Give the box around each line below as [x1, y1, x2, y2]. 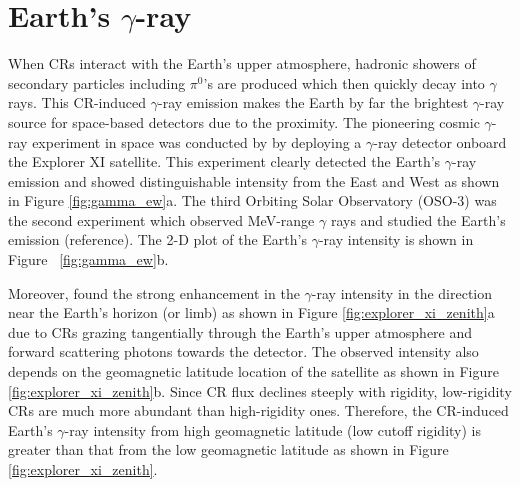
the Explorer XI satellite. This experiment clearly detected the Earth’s [8, 151, 441, 172]
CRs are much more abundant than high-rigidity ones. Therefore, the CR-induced [8, 400, 509, 421]
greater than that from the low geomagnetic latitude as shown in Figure [8, 439, 449, 460]
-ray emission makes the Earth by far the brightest [157, 92, 469, 113]
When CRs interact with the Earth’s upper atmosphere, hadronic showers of [8, 53, 476, 74]
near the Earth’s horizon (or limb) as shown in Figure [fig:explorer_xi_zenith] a [8, 302, 495, 323]
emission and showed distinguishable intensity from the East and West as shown [8, 170, 500, 191]
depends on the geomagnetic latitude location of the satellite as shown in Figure [8, 361, 499, 382]
